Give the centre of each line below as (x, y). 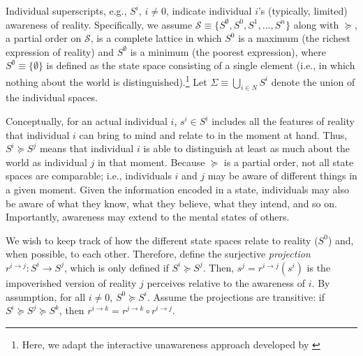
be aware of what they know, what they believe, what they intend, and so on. (171, 203)
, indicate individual (209, 10)
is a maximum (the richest (294, 38)
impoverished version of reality (71, 282)
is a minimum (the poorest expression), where (228, 51)
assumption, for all (46, 296)
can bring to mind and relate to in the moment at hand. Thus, (213, 134)
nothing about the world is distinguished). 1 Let (106, 80)
